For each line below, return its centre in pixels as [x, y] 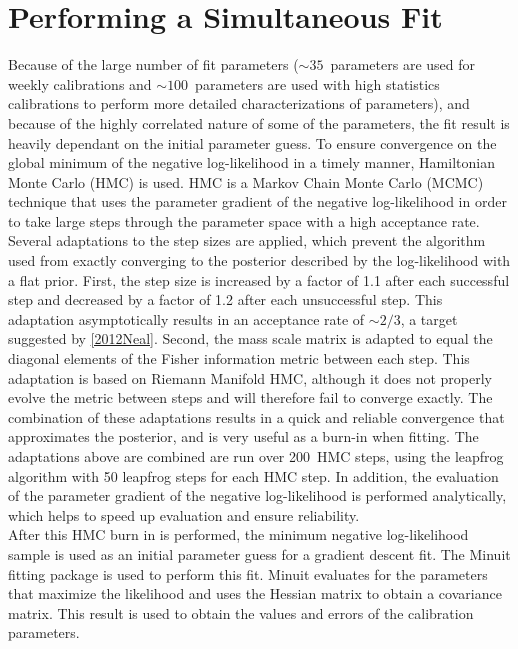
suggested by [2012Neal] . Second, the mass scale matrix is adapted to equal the [250, 338]
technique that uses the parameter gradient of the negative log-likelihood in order [257, 201]
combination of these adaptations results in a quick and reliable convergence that [256, 416]
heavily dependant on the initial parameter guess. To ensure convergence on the [252, 142]
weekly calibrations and [80, 83]
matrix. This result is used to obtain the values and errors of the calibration [241, 612]
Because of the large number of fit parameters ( [153, 64]
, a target [429, 318]
